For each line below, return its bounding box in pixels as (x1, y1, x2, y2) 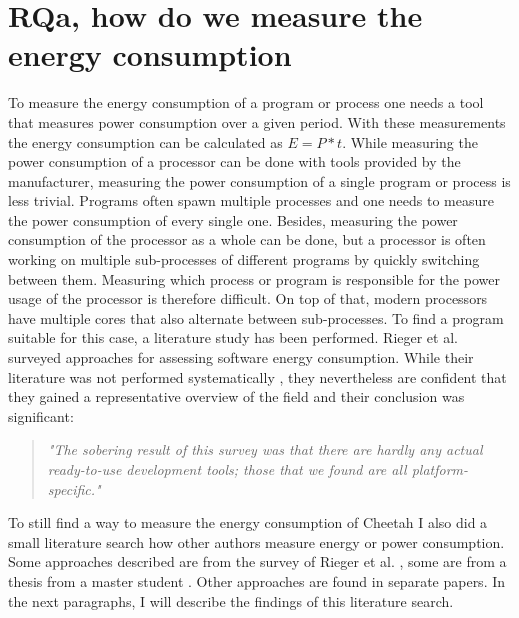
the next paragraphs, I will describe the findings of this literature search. (8, 590, 454, 611)
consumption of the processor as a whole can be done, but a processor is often (8, 229, 486, 250)
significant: (8, 405, 74, 426)
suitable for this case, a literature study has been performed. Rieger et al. (8, 327, 458, 348)
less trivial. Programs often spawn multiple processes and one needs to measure (8, 190, 494, 211)
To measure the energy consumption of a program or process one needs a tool (8, 92, 484, 113)
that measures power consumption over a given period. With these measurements (8, 111, 506, 132)
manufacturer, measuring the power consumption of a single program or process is (8, 170, 511, 191)
